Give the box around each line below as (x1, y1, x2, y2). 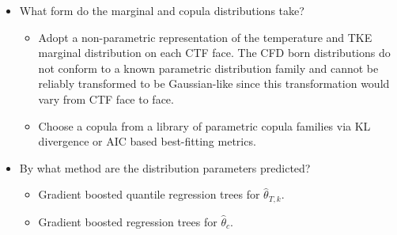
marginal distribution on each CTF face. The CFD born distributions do (38, 44, 391, 61)
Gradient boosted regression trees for (38, 213, 217, 229)
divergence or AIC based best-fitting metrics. (38, 133, 256, 150)
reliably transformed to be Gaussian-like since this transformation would (38, 75, 390, 92)
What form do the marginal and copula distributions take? (19, 2, 304, 18)
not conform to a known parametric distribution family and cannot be (38, 59, 379, 76)
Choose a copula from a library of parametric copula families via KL (38, 117, 371, 134)
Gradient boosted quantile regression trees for (38, 186, 260, 203)
